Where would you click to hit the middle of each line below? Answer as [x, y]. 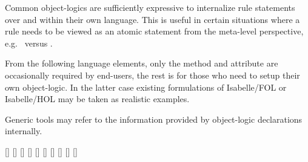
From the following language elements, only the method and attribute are [142, 63]
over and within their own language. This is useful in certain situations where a [152, 19]
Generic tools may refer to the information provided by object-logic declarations [154, 119]
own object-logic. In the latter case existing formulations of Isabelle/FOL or [146, 87]
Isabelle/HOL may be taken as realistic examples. [97, 99]
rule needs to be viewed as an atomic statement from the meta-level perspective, [154, 31]
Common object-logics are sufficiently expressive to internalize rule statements [150, 7]
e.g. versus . [29, 43]
